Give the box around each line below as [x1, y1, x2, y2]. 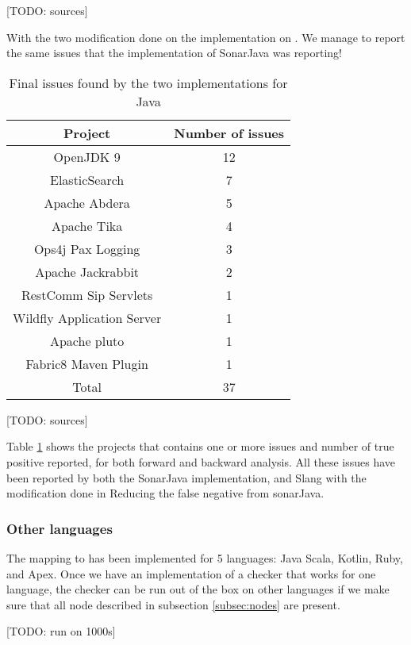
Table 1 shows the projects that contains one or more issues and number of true [6, 438, 394, 455]
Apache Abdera [44, 193, 130, 212]
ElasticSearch [50, 170, 125, 189]
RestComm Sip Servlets [21, 285, 153, 304]
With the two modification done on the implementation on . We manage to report [6, 29, 405, 45]
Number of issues [174, 123, 285, 142]
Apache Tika [51, 216, 123, 235]
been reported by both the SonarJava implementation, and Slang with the [6, 469, 367, 486]
